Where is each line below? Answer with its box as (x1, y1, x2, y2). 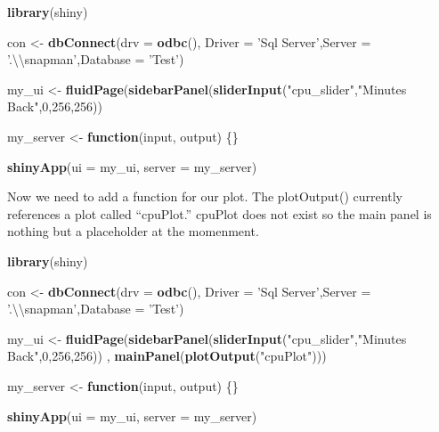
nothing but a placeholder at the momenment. (7, 222, 259, 240)
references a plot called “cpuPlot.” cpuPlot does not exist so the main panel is (7, 204, 432, 223)
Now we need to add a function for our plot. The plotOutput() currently (7, 187, 402, 206)
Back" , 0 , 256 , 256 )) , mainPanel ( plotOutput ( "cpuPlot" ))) (7, 346, 327, 365)
